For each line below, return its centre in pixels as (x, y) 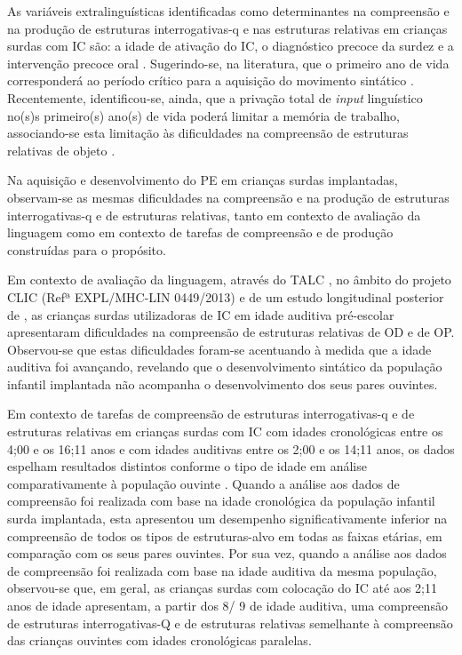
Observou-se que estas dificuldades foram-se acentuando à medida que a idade (219, 349)
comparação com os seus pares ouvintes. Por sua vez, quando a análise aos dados (227, 553)
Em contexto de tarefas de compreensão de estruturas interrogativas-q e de (211, 414)
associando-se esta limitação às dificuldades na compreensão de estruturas (208, 133)
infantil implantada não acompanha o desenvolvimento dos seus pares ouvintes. (223, 383)
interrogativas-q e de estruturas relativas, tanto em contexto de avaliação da (214, 215)
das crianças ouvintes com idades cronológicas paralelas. (159, 640)
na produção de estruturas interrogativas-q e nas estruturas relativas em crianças (227, 28)
